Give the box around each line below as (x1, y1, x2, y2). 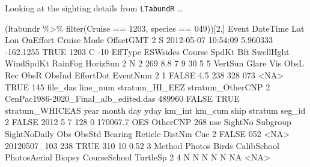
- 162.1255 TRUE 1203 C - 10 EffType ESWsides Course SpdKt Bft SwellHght (5, 45, 290, 57)
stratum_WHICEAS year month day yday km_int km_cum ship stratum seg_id (5, 104, 306, 116)
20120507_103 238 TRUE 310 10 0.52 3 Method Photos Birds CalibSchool (5, 139, 279, 151)
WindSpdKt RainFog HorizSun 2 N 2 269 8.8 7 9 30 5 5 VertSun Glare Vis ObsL (5, 57, 304, 69)
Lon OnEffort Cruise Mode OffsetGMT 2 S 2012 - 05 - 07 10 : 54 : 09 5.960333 (5, 34, 273, 46)
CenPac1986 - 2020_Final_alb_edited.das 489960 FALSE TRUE (5, 92, 240, 105)
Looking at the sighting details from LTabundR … (5, 2, 183, 14)
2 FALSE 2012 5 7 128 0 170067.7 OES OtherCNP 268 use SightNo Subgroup (5, 116, 291, 128)
